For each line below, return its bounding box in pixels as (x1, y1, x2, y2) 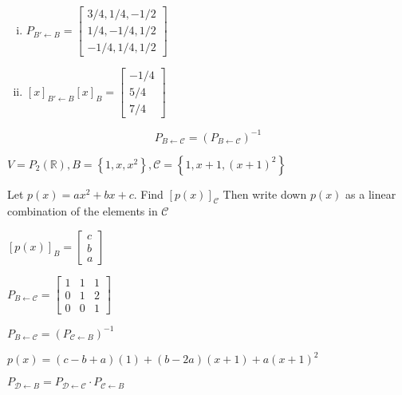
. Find (133, 185, 164, 202)
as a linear (345, 185, 396, 202)
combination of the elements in (7, 203, 158, 219)
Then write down (223, 185, 307, 202)
